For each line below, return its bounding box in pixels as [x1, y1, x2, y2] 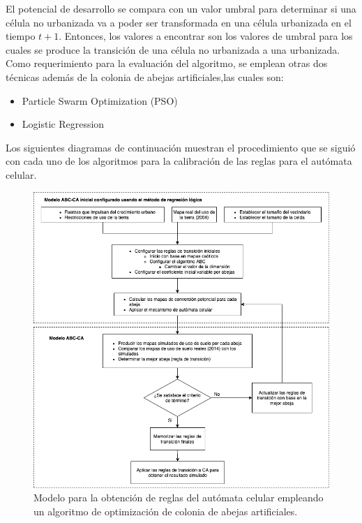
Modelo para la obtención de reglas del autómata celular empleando [33, 490, 324, 505]
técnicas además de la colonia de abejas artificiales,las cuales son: [6, 69, 284, 84]
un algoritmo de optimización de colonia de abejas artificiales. [33, 503, 298, 518]
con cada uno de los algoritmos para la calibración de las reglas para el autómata [6, 154, 352, 168]
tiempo [6, 29, 36, 43]
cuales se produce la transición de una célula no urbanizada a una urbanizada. [6, 42, 340, 57]
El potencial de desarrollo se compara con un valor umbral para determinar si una [6, 1, 356, 15]
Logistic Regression [22, 117, 105, 131]
